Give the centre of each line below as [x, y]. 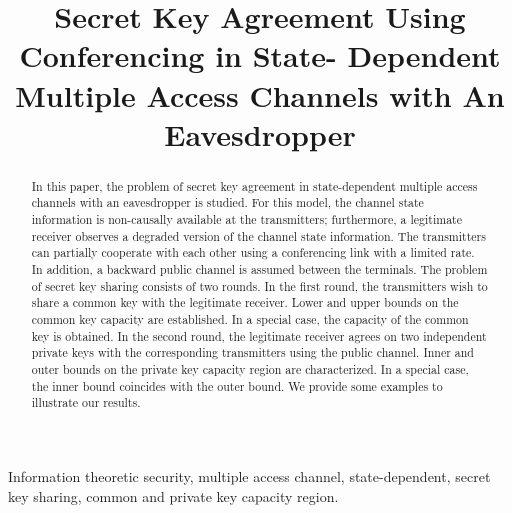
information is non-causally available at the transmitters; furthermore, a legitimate [246, 219]
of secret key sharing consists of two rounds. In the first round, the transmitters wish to [259, 285]
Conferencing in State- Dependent [260, 55]
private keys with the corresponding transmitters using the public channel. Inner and [252, 352]
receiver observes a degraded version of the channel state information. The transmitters [258, 235]
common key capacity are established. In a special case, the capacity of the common [250, 318]
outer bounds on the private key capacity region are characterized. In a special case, [250, 368]
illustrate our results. [86, 402]
